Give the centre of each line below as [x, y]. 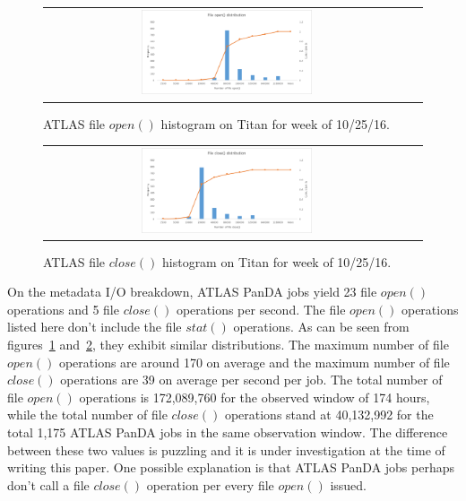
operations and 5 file [63, 309]
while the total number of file [87, 415]
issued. [348, 484]
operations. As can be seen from [321, 327]
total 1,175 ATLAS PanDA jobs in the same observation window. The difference [228, 432]
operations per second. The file [261, 309]
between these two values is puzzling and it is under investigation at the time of [226, 449]
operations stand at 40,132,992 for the [329, 415]
